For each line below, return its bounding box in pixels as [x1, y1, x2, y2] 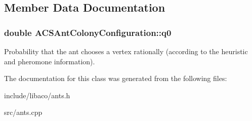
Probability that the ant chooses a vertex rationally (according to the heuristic [4, 46, 248, 56]
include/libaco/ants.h [4, 90, 70, 100]
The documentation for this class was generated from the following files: [4, 73, 227, 84]
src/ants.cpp [4, 107, 43, 117]
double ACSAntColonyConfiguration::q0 [4, 26, 172, 38]
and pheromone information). [4, 56, 95, 66]
